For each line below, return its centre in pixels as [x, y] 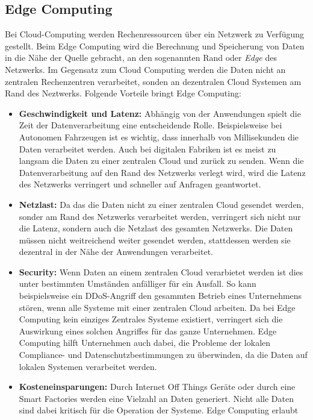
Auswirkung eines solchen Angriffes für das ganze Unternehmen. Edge [148, 331]
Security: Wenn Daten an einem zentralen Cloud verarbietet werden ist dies [161, 271]
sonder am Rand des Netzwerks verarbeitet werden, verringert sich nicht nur [160, 216]
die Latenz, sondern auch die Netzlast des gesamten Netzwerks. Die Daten [156, 228]
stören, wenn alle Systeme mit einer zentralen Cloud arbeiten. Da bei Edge [157, 307]
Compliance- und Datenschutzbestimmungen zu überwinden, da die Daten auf [163, 355]
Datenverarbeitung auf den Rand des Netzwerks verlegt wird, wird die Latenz [162, 172]
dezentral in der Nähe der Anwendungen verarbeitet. [116, 252]
